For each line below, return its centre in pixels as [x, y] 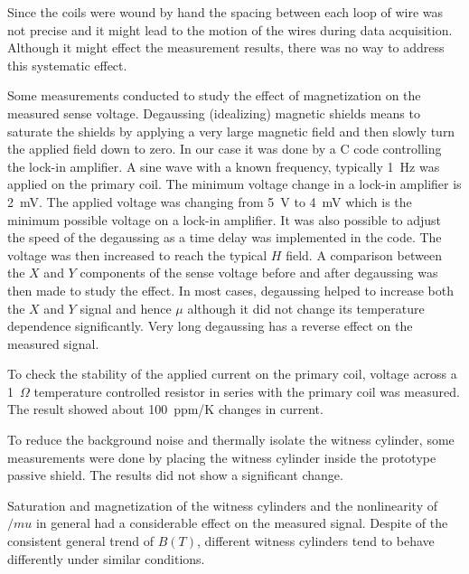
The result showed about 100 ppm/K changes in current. [165, 409]
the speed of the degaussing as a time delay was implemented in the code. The [225, 237]
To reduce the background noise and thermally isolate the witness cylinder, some [231, 440]
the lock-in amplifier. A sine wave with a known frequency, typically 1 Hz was [224, 166]
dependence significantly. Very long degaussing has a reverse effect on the [210, 326]
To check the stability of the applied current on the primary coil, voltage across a [232, 374]
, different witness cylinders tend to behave [315, 541]
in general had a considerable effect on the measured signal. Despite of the [242, 523]
